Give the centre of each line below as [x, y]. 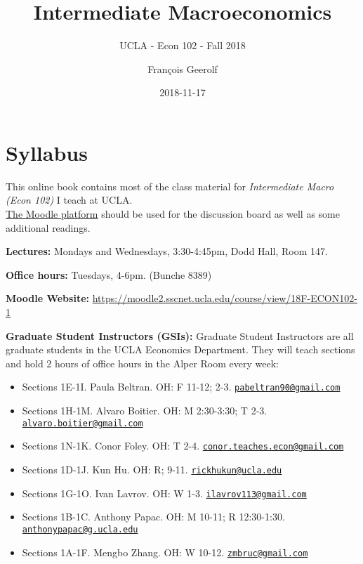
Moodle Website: [47, 298]
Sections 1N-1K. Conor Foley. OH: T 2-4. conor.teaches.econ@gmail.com [183, 446]
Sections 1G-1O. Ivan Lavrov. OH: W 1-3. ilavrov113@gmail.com [164, 493]
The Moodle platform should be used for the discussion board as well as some [173, 214]
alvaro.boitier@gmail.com [82, 423]
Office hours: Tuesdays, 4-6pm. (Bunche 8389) [109, 274]
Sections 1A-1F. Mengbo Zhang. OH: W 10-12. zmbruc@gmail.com [165, 552]
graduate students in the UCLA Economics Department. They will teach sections [180, 349]
